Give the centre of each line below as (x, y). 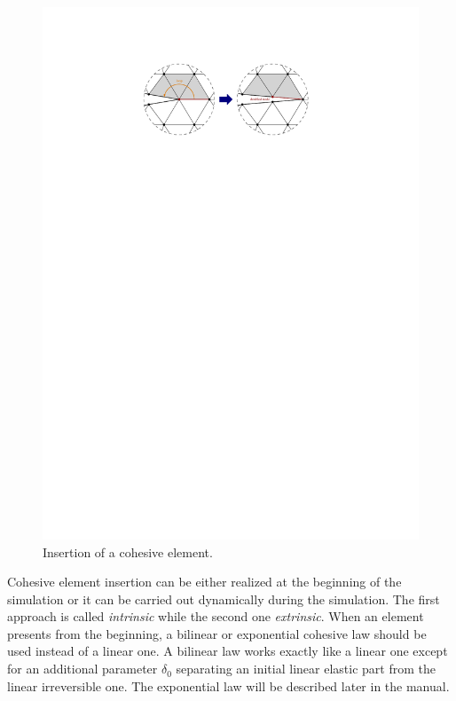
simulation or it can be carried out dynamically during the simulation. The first (224, 599)
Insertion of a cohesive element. (128, 551)
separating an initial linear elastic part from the (306, 669)
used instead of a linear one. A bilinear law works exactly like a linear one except (228, 651)
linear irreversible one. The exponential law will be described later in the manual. (228, 685)
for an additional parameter (83, 669)
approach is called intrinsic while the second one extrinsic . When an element (216, 616)
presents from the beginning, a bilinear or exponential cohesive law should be (217, 633)
